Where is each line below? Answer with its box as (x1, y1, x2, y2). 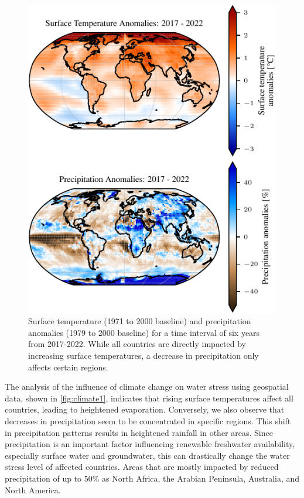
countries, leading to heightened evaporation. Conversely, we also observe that (5, 403, 285, 415)
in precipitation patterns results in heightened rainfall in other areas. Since (5, 426, 273, 438)
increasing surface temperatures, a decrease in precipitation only (28, 349, 259, 362)
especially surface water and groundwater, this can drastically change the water (5, 449, 290, 461)
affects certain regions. (28, 360, 108, 373)
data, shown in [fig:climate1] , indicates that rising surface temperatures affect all (5, 391, 293, 404)
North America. (5, 483, 61, 496)
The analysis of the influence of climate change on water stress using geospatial (5, 380, 289, 393)
